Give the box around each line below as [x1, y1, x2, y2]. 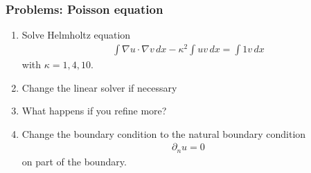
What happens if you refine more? [21, 103, 167, 118]
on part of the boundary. [21, 154, 127, 168]
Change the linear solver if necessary [21, 80, 177, 94]
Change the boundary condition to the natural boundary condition [21, 126, 306, 141]
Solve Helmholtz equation [21, 28, 131, 42]
